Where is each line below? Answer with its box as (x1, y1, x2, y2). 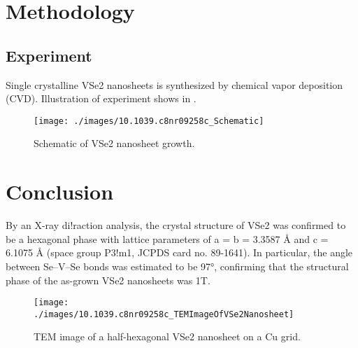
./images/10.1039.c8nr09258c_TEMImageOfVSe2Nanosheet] (34, 309, 294, 319)
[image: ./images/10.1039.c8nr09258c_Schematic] (34, 116, 264, 126)
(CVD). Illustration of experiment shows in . (6, 91, 196, 106)
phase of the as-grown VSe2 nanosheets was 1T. (6, 272, 210, 287)
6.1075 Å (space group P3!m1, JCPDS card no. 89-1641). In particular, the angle (6, 245, 353, 260)
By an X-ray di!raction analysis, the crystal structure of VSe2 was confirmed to (6, 218, 346, 232)
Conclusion (6, 177, 114, 206)
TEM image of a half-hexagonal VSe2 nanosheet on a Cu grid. (34, 329, 301, 344)
